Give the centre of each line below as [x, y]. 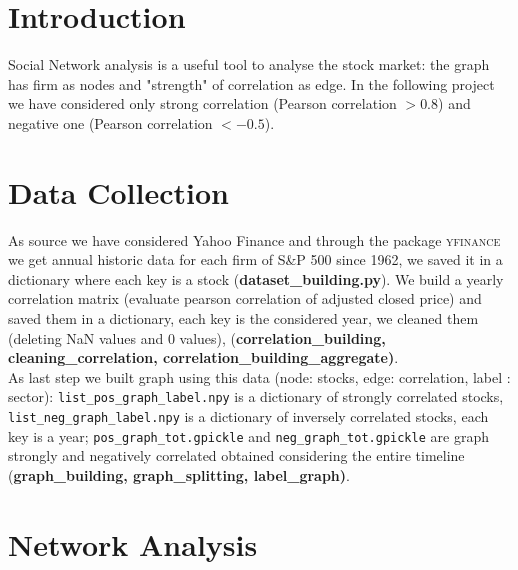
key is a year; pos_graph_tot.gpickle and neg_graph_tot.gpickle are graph [248, 435]
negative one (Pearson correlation [110, 122]
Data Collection [118, 191]
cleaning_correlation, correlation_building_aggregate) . [203, 357]
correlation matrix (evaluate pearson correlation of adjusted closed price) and [245, 298]
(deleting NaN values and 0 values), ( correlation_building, [197, 337]
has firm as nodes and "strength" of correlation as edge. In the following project [251, 83]
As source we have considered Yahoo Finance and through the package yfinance [254, 239]
